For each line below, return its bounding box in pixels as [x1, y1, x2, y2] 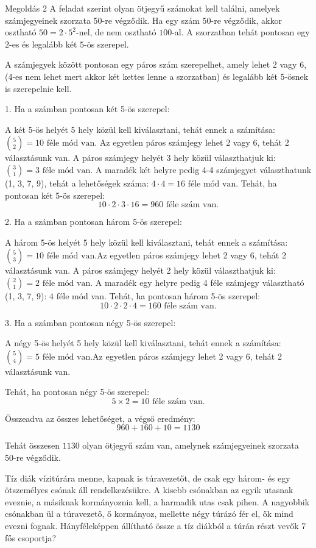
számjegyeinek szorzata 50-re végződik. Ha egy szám [5, 13, 200, 26]
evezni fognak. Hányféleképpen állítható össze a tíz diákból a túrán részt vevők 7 [5, 519, 306, 532]
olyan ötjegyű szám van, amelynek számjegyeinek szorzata [82, 439, 299, 452]
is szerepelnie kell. [5, 82, 72, 94]
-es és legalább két [9, 37, 77, 50]
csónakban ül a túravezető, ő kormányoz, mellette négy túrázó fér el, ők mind [5, 507, 293, 520]
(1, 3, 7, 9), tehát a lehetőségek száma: [5, 176, 149, 189]
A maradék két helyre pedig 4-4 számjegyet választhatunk [95, 163, 312, 176]
